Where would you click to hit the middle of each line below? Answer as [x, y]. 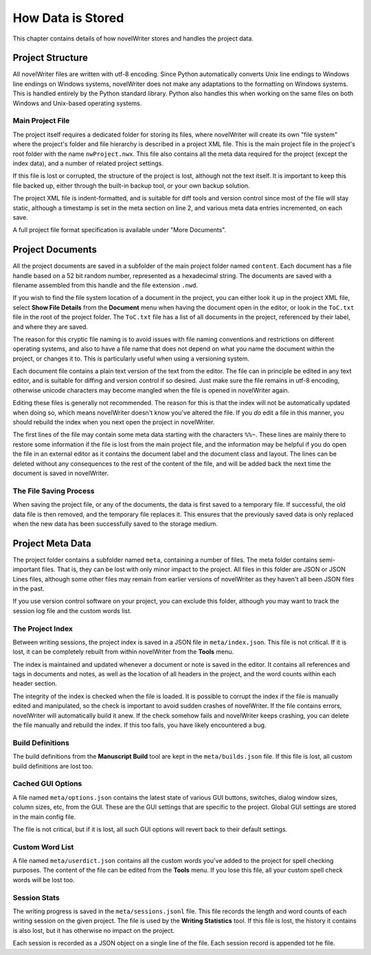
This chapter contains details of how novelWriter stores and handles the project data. [133, 38]
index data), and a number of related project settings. [88, 163]
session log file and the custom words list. [72, 610]
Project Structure [50, 58]
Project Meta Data [52, 543]
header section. [35, 684]
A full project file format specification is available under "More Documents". [120, 230]
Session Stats [36, 897]
